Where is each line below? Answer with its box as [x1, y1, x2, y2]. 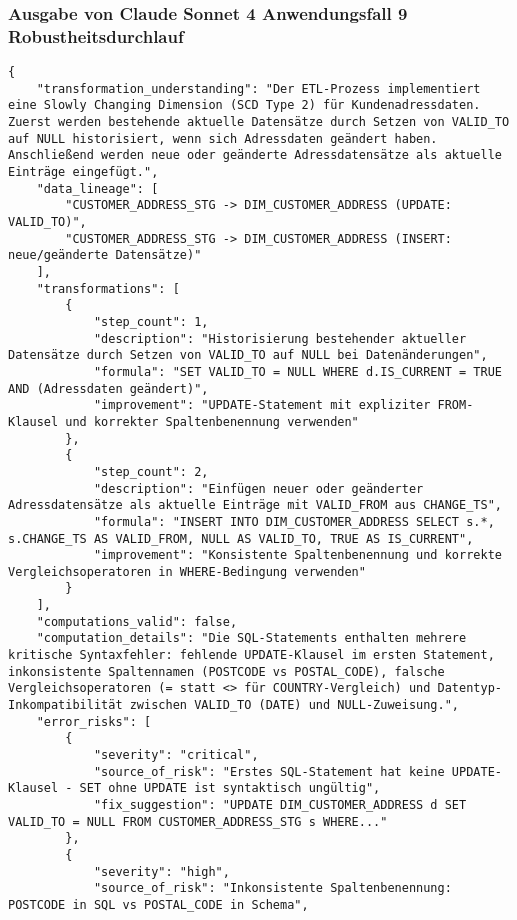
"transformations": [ [36, 281, 180, 296]
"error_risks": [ [36, 714, 152, 729]
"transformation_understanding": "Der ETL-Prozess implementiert [36, 81, 481, 96]
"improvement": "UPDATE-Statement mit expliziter [93, 398, 431, 413]
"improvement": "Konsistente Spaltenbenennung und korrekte [93, 548, 502, 563]
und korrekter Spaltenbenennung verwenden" [65, 414, 359, 429]
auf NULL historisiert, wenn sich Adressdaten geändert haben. [8, 131, 438, 146]
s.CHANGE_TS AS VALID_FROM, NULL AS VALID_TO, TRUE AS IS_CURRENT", [8, 531, 474, 546]
